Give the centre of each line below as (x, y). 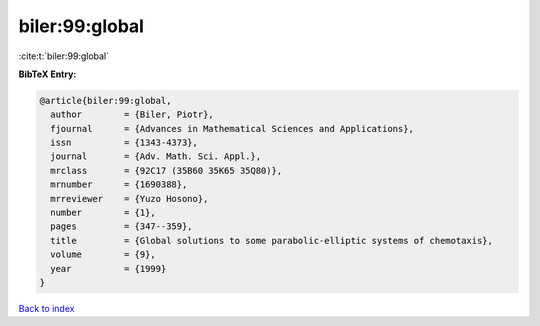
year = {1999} (108, 268)
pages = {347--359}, (122, 226)
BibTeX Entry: (47, 74)
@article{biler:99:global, (105, 100)
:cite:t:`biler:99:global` (64, 56)
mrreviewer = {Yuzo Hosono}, (129, 198)
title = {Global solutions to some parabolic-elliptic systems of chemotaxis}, (272, 240)
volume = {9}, (103, 254)
